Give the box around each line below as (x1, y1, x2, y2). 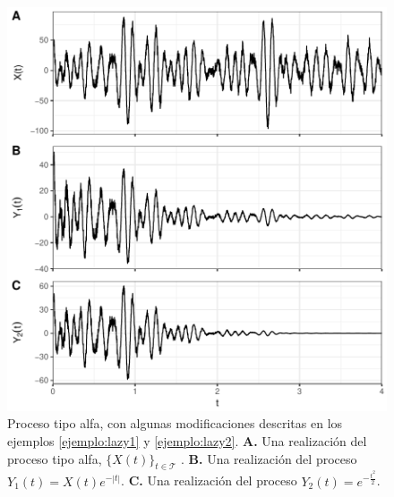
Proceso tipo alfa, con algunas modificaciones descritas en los (7, 414, 343, 433)
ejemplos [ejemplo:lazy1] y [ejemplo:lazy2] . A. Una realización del (7, 431, 367, 450)
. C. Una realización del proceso (121, 471, 297, 490)
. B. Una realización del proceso (180, 449, 357, 468)
